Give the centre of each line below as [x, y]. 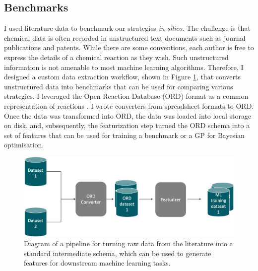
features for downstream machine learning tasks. [97, 263]
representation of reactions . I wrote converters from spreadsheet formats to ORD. [129, 105]
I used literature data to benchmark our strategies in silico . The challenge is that [127, 28]
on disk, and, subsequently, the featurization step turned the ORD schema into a [127, 125]
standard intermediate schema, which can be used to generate [118, 253]
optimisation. [24, 145]
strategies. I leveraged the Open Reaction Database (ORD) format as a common [126, 96]
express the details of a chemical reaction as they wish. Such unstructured [116, 57]
